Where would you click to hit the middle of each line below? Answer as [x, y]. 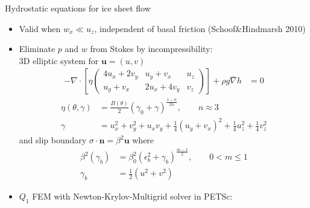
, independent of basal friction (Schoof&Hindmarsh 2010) [200, 28]
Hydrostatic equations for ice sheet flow [78, 8]
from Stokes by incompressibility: [151, 49]
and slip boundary [53, 140]
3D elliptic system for [59, 60]
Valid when [40, 28]
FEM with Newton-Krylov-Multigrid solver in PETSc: [132, 196]
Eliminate [37, 49]
